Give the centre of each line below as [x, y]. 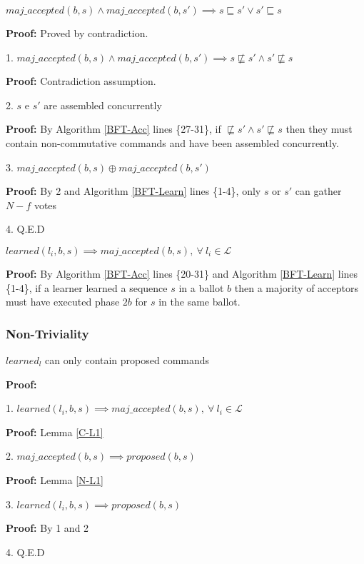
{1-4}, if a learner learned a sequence [87, 287]
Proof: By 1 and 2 [47, 528]
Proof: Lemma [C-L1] [55, 432]
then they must [319, 129]
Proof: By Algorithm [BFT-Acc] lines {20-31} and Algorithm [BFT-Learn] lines [182, 273]
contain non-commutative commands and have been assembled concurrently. [172, 142]
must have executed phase [63, 302]
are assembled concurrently [103, 105]
